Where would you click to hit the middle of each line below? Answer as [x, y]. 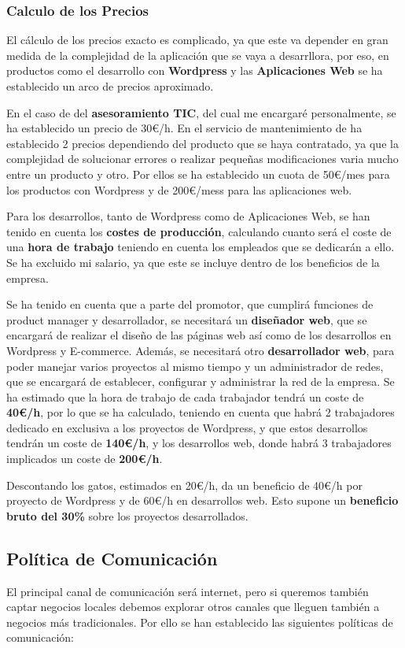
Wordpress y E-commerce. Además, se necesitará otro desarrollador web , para [201, 350]
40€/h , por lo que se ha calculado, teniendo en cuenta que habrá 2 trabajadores [201, 412]
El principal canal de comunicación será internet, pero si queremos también [188, 591]
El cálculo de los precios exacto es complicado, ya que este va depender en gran [197, 40]
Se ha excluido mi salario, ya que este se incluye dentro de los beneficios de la [193, 262]
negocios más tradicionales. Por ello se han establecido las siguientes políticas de [200, 622]
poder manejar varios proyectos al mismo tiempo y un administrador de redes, [195, 366]
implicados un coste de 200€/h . [85, 459]
